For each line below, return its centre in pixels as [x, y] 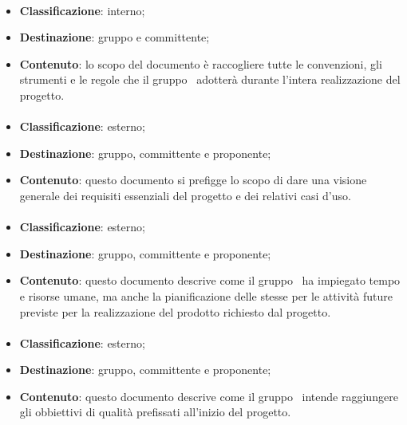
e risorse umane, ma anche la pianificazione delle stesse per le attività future [206, 295]
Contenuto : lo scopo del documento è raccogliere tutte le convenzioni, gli [201, 63]
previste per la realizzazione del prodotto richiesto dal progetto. [175, 311]
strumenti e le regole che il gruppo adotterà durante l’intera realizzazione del [210, 79]
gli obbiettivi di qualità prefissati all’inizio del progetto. [155, 412]
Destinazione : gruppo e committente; [115, 37]
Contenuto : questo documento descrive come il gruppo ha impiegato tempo [210, 280]
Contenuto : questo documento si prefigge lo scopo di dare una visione [193, 180]
